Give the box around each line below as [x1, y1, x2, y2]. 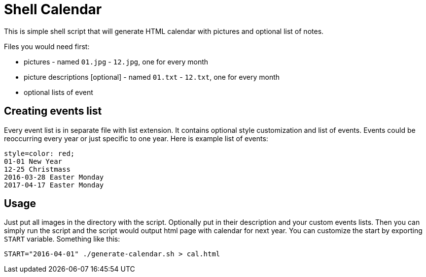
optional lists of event [24, 88, 93, 96]
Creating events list [4, 105, 102, 118]
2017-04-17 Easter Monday [4, 181, 104, 189]
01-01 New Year [4, 157, 63, 165]
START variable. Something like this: [4, 235, 120, 244]
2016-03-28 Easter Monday [4, 173, 104, 181]
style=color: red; [4, 149, 75, 157]
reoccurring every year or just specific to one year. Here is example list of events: [4, 134, 268, 143]
